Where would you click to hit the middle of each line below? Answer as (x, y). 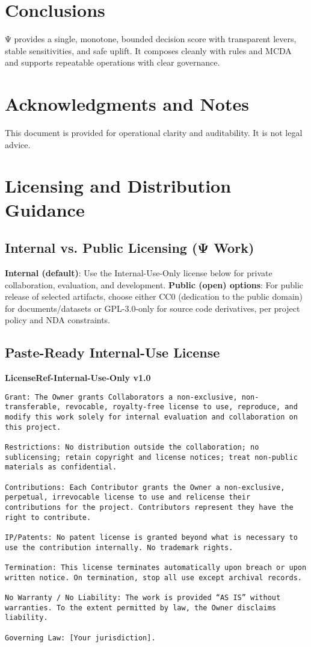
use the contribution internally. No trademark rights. (119, 547)
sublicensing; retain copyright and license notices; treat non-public (151, 457)
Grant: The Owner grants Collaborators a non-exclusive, (121, 397)
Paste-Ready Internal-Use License (112, 352)
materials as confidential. (61, 467)
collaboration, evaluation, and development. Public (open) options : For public (154, 284)
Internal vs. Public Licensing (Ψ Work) (130, 248)
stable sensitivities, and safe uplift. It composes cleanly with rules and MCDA (148, 50)
